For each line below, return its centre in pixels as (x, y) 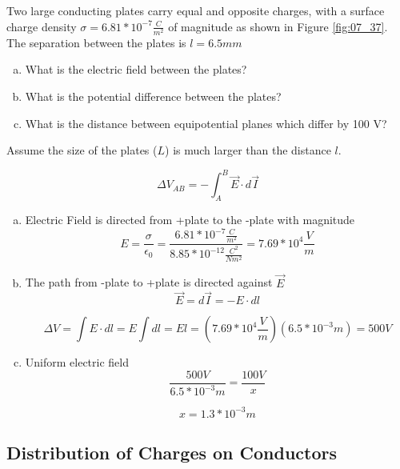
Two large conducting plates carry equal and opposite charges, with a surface (196, 10)
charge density (42, 26)
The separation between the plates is (96, 42)
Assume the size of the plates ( (82, 150)
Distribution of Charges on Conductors (172, 453)
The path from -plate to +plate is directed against (149, 282)
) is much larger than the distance (248, 150)
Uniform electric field (77, 362)
